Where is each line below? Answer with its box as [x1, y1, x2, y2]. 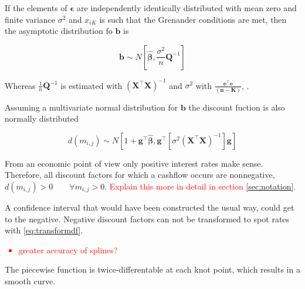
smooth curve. [5, 274, 56, 287]
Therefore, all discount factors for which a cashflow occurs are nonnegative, [5, 168, 275, 181]
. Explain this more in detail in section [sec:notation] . [104, 180, 296, 192]
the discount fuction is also [188, 101, 285, 113]
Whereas [5, 79, 36, 91]
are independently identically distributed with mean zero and [77, 2, 297, 13]
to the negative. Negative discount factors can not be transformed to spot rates [5, 212, 290, 225]
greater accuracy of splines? [18, 243, 118, 256]
